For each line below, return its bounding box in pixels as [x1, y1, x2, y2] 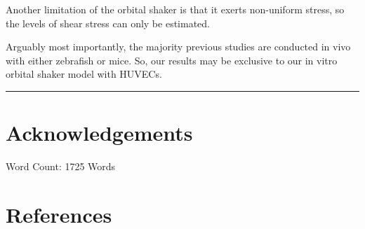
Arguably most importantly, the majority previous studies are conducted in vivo [6, 39, 351, 54]
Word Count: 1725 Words [6, 159, 116, 174]
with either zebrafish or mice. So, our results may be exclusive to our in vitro [6, 53, 338, 67]
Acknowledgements [6, 118, 193, 147]
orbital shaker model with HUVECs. [6, 67, 162, 81]
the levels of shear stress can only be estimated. [6, 15, 210, 30]
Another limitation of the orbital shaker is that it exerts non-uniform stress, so [6, 2, 345, 16]
